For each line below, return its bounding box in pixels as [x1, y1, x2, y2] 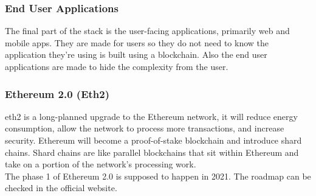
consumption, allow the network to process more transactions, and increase [5, 122, 284, 135]
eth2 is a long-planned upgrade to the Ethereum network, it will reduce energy [5, 110, 298, 122]
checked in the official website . [5, 181, 117, 194]
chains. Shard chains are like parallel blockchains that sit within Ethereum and [5, 145, 299, 158]
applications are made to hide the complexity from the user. [5, 60, 228, 72]
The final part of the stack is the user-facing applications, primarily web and [5, 24, 290, 37]
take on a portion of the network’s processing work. [5, 158, 196, 170]
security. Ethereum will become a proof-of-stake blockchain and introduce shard [5, 134, 302, 146]
